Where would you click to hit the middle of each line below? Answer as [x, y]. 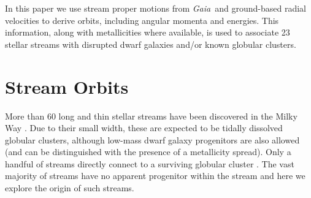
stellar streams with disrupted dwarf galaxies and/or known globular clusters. [151, 44]
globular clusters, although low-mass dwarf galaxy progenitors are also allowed [152, 139]
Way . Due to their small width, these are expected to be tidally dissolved [144, 128]
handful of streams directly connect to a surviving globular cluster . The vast [150, 163]
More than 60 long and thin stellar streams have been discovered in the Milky [151, 116]
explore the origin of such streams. [70, 188]
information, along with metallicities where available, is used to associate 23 [148, 32]
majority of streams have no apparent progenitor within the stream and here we [155, 176]
